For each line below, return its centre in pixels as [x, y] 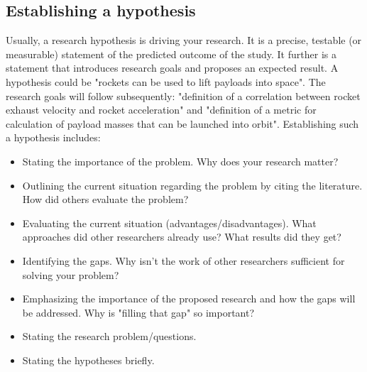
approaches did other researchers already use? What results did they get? [182, 237]
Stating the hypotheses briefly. [88, 360]
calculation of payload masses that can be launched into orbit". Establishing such [182, 123]
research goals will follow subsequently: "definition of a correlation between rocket [183, 95]
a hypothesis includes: [53, 137]
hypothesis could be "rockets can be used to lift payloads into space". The [166, 81]
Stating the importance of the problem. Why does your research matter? [180, 161]
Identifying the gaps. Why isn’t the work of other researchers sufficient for [183, 260]
